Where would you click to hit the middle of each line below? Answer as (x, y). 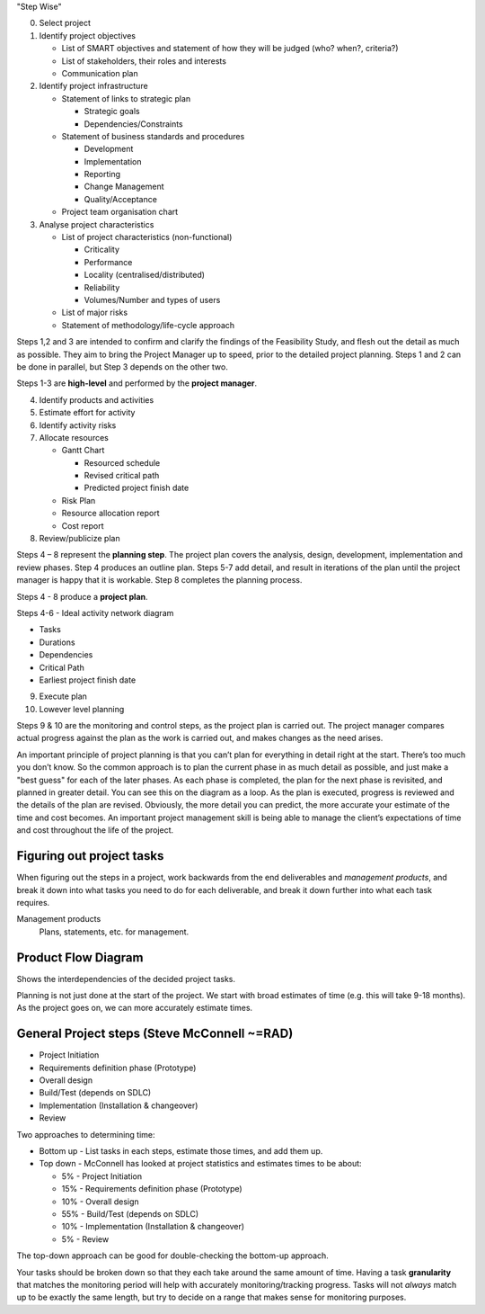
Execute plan (63, 696)
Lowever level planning (82, 709)
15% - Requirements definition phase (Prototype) (152, 1189)
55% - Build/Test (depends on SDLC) (130, 1213)
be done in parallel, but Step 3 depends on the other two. (122, 366)
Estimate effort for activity (87, 413)
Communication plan (100, 73)
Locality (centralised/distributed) (145, 275)
